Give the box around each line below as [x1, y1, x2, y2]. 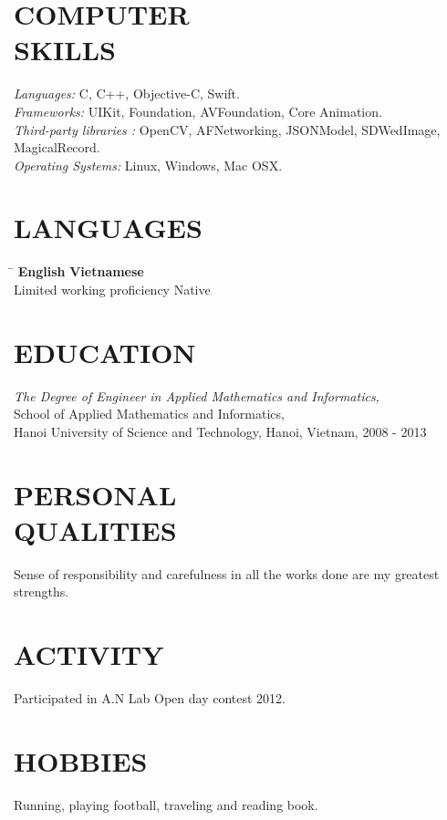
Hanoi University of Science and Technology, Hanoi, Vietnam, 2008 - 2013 [14, 421, 427, 441]
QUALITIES [14, 511, 177, 548]
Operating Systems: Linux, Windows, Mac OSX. [14, 155, 283, 174]
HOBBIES [14, 742, 148, 779]
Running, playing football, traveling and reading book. [14, 794, 318, 814]
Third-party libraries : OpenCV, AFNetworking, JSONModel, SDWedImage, [14, 119, 441, 139]
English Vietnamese [17, 262, 144, 281]
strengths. [14, 582, 69, 601]
